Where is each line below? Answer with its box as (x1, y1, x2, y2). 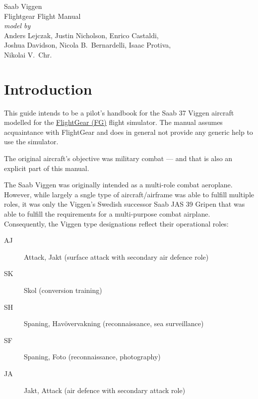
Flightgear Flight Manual (4, 10, 81, 21)
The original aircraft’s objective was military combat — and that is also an (4, 153, 233, 164)
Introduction (4, 78, 92, 99)
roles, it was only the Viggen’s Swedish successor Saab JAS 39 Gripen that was (4, 199, 245, 209)
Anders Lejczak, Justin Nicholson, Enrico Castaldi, (4, 30, 159, 40)
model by (4, 20, 31, 31)
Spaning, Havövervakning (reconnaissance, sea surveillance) (24, 318, 204, 329)
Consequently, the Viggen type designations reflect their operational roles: (4, 218, 229, 228)
